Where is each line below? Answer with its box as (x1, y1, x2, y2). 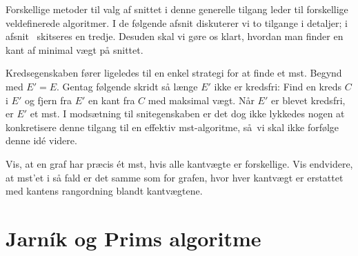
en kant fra (88, 92, 135, 107)
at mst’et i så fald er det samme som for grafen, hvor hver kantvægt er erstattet (6, 170, 344, 184)
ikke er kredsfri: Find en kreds (214, 79, 341, 93)
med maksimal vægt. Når (148, 92, 255, 107)
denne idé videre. (6, 133, 77, 148)
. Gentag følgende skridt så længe (57, 79, 198, 93)
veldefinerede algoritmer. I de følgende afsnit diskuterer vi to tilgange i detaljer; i (6, 15, 348, 30)
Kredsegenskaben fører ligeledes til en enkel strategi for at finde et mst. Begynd (6, 66, 342, 80)
